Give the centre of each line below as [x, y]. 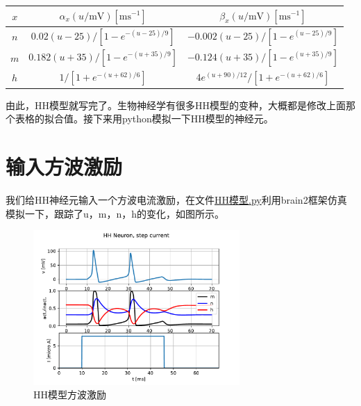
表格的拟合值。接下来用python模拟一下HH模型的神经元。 [144, 119]
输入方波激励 [64, 167]
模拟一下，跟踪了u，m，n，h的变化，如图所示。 [115, 213]
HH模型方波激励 [70, 395]
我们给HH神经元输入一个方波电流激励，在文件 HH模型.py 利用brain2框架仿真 [176, 200]
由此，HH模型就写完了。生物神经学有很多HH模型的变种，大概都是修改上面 [176, 105]
